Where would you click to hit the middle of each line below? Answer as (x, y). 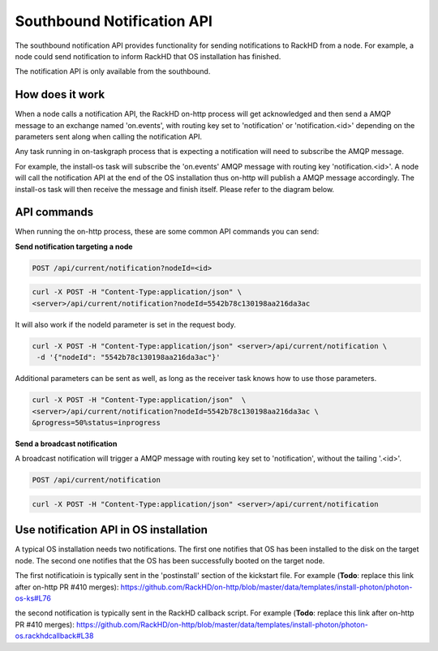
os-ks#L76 (33, 598)
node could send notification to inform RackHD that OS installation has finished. (148, 56)
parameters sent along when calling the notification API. (109, 137)
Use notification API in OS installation (112, 530)
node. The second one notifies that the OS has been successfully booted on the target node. (170, 560)
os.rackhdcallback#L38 (54, 636)
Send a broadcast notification (66, 443)
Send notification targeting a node (74, 246)
